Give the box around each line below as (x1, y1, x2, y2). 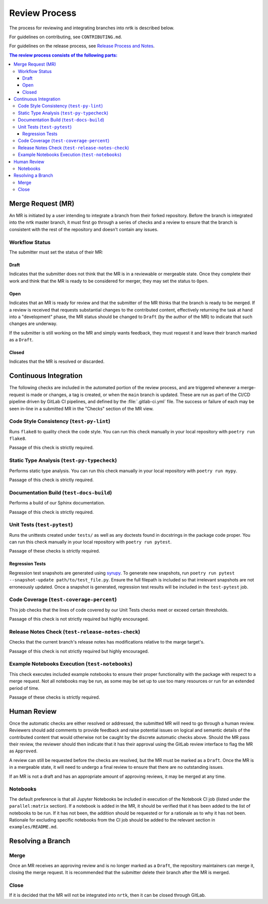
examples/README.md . (9, 824, 58, 830)
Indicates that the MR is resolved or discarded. (9, 358, 105, 365)
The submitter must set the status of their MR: (9, 249, 104, 255)
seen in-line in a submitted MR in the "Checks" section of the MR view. (9, 406, 154, 411)
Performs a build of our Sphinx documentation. (9, 500, 105, 506)
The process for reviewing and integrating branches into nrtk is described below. (9, 25, 175, 31)
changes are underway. (9, 321, 58, 327)
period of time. (9, 685, 40, 691)
